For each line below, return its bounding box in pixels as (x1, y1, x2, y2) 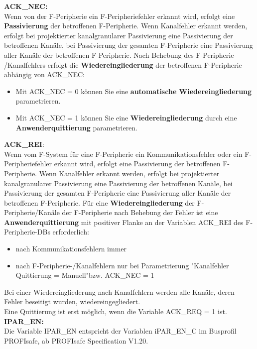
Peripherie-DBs (4, 227, 50, 237)
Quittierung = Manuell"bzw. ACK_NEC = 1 (15, 270, 154, 280)
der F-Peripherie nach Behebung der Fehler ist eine (62, 207, 218, 218)
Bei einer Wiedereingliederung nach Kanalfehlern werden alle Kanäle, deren (4, 286, 235, 297)
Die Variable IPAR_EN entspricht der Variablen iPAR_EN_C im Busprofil (4, 326, 237, 336)
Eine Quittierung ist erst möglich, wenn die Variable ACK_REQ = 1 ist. (4, 306, 227, 317)
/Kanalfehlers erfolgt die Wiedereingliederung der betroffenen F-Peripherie (4, 59, 242, 70)
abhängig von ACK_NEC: (4, 69, 85, 80)
